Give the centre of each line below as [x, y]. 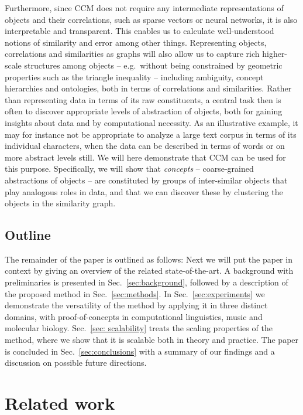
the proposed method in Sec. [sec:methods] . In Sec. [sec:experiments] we [135, 293]
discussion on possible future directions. [76, 363]
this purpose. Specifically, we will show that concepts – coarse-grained [129, 169]
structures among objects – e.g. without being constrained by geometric [153, 65]
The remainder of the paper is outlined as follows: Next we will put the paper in [149, 259]
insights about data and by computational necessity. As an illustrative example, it [151, 122]
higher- [275, 54]
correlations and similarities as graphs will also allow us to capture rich [132, 54]
